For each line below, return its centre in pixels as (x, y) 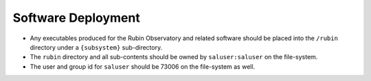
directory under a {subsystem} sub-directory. (96, 47)
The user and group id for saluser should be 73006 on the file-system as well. (143, 66)
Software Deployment (76, 18)
